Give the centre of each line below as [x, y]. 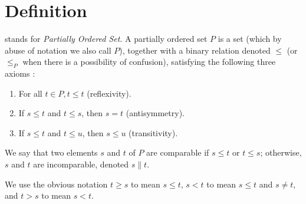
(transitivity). [153, 132]
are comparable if [178, 152]
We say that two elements [51, 152]
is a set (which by [250, 39]
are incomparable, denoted [81, 164]
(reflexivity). [109, 93]
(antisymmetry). [155, 113]
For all [30, 93]
